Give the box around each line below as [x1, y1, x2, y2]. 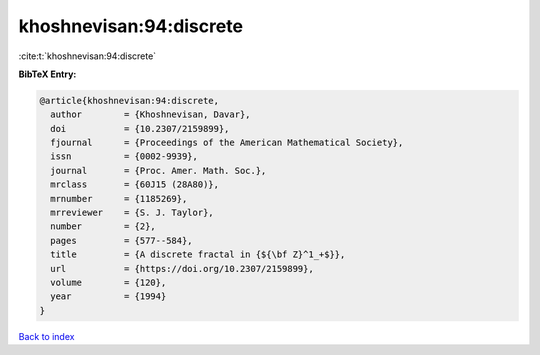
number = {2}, [50, 221, 157, 232]
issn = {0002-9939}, [50, 151, 199, 162]
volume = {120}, [50, 277, 167, 288]
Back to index [18, 330, 75, 342]
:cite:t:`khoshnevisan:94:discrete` [18, 50, 157, 62]
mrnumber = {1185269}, [50, 193, 188, 204]
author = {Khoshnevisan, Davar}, [50, 109, 251, 120]
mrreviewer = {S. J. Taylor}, [50, 207, 214, 219]
